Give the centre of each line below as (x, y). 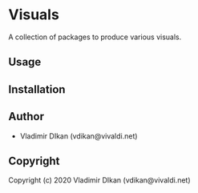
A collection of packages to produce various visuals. (95, 37)
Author (26, 117)
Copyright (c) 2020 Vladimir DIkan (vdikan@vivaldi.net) (99, 180)
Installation (37, 89)
